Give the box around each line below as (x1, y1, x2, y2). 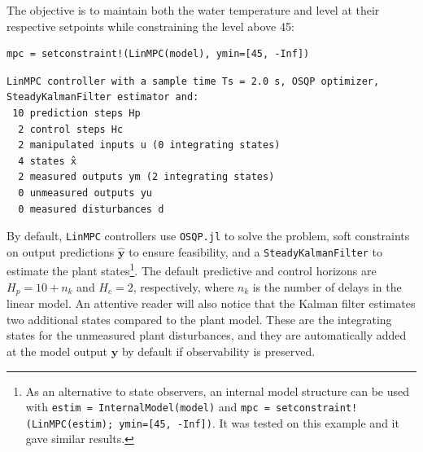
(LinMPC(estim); (25, 418, 114, 430)
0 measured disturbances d (18, 203, 164, 215)
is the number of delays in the (252, 278, 402, 295)
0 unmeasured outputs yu (18, 187, 152, 199)
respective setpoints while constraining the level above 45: (7, 17, 294, 34)
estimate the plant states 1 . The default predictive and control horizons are (7, 260, 377, 279)
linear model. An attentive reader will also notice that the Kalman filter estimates (7, 295, 416, 312)
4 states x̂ (18, 155, 76, 167)
